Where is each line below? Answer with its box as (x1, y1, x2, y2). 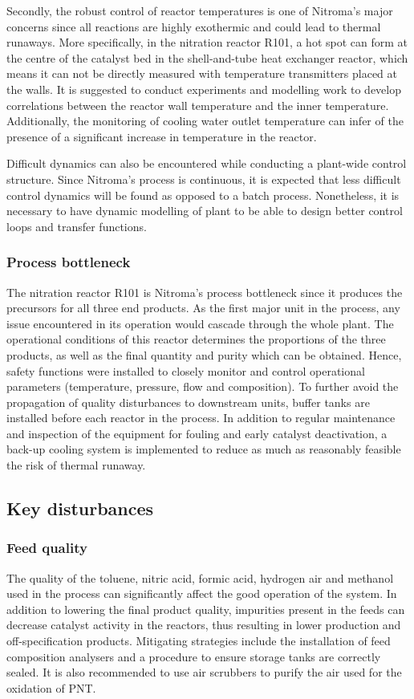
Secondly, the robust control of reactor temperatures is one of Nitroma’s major (6, 2, 393, 18)
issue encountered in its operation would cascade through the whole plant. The (6, 315, 394, 331)
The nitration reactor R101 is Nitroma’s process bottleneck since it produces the (6, 283, 403, 300)
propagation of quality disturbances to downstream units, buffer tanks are (6, 393, 370, 410)
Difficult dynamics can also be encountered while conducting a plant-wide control (6, 155, 407, 172)
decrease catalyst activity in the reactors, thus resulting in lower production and (6, 616, 401, 633)
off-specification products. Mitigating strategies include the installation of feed (6, 632, 391, 649)
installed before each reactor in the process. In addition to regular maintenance (6, 409, 396, 426)
